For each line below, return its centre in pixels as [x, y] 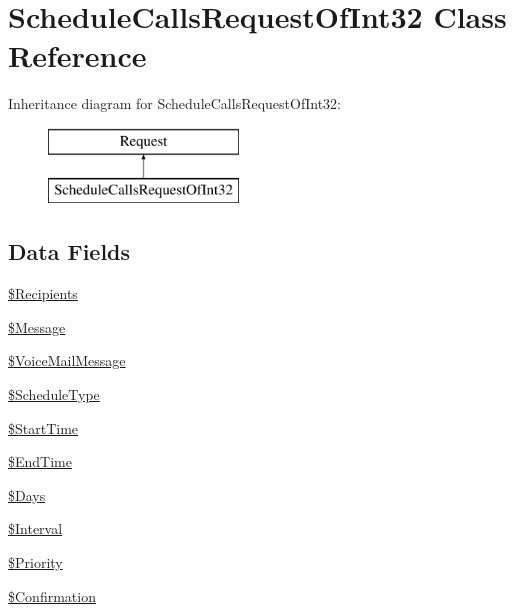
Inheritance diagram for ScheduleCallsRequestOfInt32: [174, 103]
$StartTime [43, 427]
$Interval [35, 528]
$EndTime [40, 461]
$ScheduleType [54, 394]
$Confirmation [52, 595]
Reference [77, 55]
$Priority [35, 562]
